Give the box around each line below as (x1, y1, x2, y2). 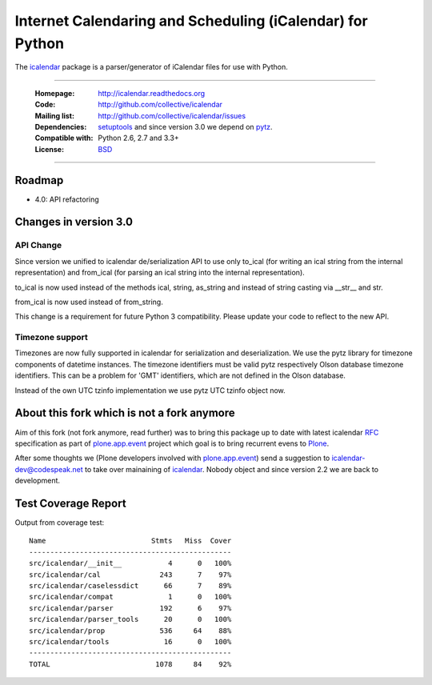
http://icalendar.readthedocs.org (98, 88, 206, 98)
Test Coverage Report (14, 496, 127, 510)
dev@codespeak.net (14, 464, 83, 474)
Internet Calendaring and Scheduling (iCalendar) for (14, 12, 368, 30)
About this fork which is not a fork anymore (14, 407, 235, 420)
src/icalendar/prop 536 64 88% (29, 626, 232, 635)
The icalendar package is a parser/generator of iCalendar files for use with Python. (14, 62, 288, 72)
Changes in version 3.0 (14, 215, 134, 229)
